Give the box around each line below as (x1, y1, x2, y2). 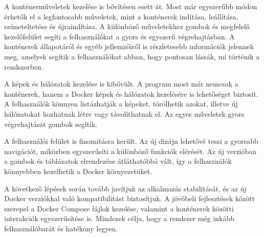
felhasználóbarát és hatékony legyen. (4, 223, 118, 233)
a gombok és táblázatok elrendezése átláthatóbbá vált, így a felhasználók (4, 156, 232, 166)
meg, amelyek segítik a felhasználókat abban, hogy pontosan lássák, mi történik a (4, 51, 260, 61)
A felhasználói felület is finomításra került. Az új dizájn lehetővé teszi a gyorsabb (4, 136, 258, 146)
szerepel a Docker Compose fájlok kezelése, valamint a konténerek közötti (4, 203, 234, 213)
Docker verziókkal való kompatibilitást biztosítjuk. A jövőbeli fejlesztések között (4, 193, 255, 204)
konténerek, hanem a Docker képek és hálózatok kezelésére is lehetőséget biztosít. (4, 88, 258, 99)
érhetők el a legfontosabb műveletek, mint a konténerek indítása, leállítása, (4, 11, 238, 21)
